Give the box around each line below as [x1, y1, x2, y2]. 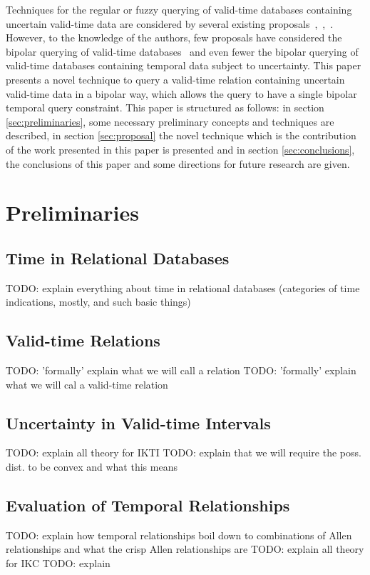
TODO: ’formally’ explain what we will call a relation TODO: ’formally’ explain [6, 363, 356, 378]
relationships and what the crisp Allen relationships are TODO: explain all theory [6, 541, 364, 556]
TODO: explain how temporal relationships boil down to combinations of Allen [6, 527, 352, 542]
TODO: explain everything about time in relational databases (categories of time [6, 280, 360, 295]
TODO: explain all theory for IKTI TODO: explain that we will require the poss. [6, 445, 361, 460]
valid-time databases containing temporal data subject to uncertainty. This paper [6, 58, 361, 73]
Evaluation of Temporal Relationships [6, 494, 290, 516]
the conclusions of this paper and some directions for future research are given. [6, 156, 350, 171]
